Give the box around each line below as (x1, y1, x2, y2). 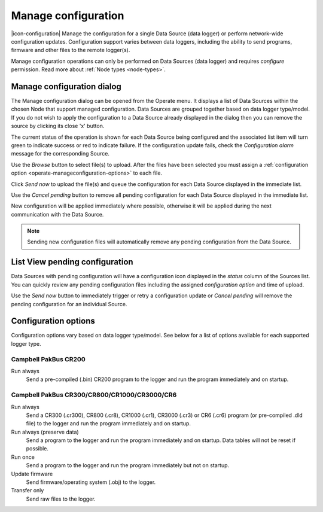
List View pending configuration (11, 257, 134, 267)
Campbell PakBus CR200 (11, 355, 86, 363)
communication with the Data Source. (11, 211, 104, 218)
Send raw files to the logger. (26, 495, 96, 502)
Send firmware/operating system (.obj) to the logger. (26, 479, 156, 486)
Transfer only (11, 487, 44, 494)
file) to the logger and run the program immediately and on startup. (26, 420, 191, 427)
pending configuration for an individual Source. (11, 300, 127, 307)
